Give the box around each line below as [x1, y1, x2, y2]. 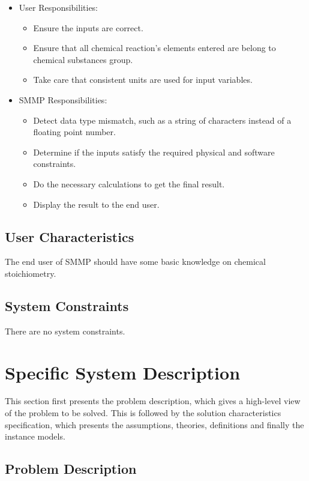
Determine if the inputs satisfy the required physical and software [33, 145, 275, 158]
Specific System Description [5, 360, 241, 384]
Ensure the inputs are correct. [33, 21, 143, 34]
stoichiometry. [5, 267, 56, 279]
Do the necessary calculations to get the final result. [33, 177, 225, 190]
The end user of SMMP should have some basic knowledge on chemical [5, 255, 266, 268]
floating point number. [33, 126, 116, 138]
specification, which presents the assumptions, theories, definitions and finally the [5, 418, 304, 431]
